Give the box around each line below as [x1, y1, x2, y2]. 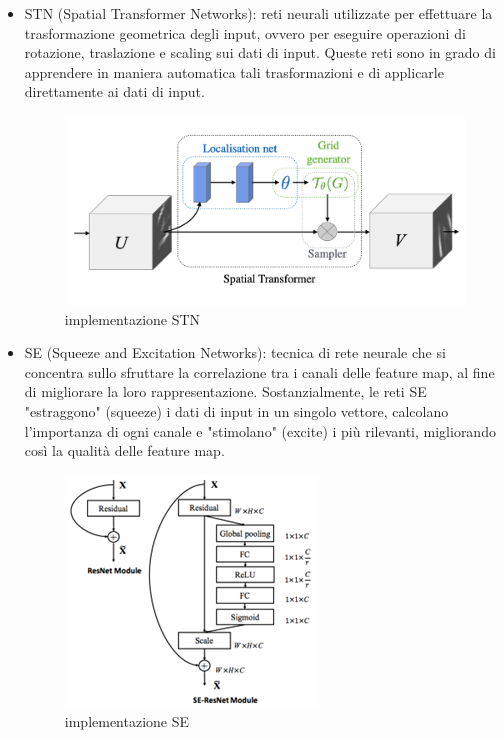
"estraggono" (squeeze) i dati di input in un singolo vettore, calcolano [24, 400, 449, 421]
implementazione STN [64, 308, 201, 329]
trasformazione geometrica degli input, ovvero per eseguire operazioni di [24, 22, 466, 43]
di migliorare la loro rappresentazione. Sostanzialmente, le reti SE [24, 381, 427, 402]
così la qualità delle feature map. [24, 440, 225, 461]
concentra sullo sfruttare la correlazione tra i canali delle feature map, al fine [24, 361, 495, 382]
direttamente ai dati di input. [24, 81, 205, 102]
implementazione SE [64, 711, 190, 732]
